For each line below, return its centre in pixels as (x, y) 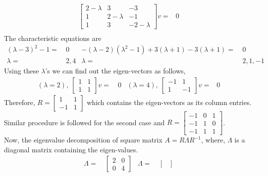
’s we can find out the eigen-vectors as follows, (115, 71)
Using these (22, 71)
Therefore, (20, 102)
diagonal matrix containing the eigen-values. (71, 149)
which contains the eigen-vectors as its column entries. (169, 102)
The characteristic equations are (53, 38)
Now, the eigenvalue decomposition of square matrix (83, 140)
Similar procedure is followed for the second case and (84, 122)
